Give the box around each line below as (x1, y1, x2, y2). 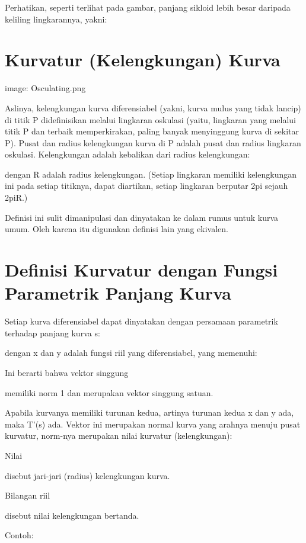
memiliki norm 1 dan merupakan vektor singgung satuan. (5, 386, 213, 399)
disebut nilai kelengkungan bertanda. (5, 509, 139, 521)
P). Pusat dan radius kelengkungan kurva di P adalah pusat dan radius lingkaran (5, 136, 301, 149)
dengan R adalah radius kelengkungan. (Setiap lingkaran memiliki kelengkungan (5, 168, 297, 180)
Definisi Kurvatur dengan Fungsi (5, 258, 278, 282)
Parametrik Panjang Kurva (5, 281, 231, 305)
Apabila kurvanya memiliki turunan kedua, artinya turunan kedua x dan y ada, (5, 406, 294, 419)
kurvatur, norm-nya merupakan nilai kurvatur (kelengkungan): (5, 429, 232, 442)
